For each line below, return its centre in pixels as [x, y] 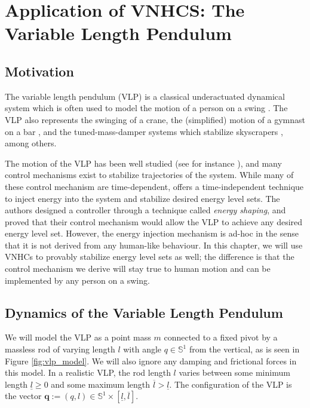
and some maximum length [101, 384]
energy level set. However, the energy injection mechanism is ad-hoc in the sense [152, 233]
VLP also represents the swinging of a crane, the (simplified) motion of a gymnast [155, 119]
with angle [142, 349]
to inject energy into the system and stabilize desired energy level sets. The [142, 198]
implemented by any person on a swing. [77, 280]
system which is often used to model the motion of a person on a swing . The [146, 108]
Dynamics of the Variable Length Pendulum [144, 312]
